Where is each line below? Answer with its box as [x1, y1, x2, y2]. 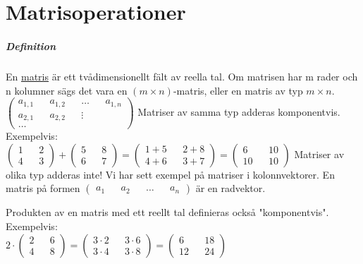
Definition [6, 38, 56, 53]
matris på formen [6, 181, 80, 196]
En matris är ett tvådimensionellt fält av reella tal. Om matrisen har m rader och [6, 68, 358, 83]
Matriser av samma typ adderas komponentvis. [137, 104, 340, 119]
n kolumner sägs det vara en [6, 83, 128, 97]
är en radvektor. [195, 181, 266, 196]
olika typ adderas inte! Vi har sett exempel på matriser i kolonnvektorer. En [6, 167, 335, 181]
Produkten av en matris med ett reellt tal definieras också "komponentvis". [6, 205, 329, 220]
